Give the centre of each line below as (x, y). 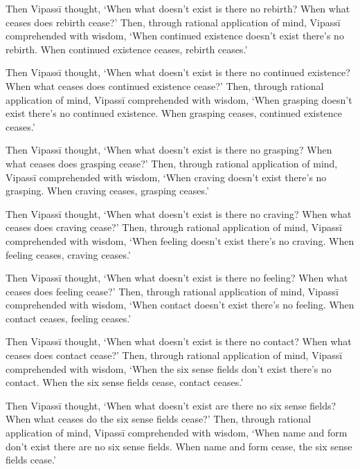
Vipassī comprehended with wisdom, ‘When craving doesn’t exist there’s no (166, 177)
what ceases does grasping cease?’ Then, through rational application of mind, (172, 163)
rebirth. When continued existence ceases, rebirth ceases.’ (127, 49)
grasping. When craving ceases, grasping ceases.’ (107, 191)
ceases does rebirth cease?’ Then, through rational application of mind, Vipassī (173, 22)
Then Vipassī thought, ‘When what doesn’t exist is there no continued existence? (178, 72)
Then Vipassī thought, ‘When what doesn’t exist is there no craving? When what (179, 213)
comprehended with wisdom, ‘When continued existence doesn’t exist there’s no (175, 36)
